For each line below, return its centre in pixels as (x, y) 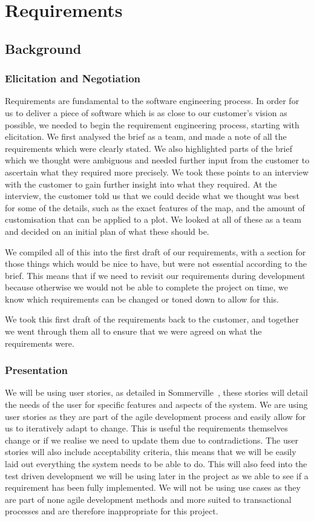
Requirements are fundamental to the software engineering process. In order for (152, 101)
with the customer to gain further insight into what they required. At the (141, 184)
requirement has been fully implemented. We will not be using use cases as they (153, 487)
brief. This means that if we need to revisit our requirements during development (155, 275)
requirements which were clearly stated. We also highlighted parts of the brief (149, 148)
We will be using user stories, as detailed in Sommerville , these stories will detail (156, 392)
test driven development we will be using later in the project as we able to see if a (157, 475)
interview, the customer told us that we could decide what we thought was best (152, 196)
